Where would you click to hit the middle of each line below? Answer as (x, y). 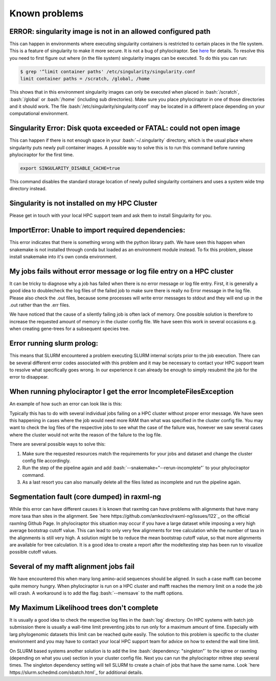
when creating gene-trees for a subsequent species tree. (70, 329)
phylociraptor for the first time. (42, 155)
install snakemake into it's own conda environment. (63, 257)
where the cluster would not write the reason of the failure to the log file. (86, 434)
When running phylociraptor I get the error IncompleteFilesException (122, 392)
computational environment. (39, 114)
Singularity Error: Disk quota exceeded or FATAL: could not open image (125, 128)
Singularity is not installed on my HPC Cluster (84, 203)
